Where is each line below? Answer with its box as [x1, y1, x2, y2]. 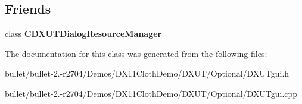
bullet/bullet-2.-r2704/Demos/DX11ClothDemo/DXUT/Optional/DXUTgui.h [5, 67, 289, 80]
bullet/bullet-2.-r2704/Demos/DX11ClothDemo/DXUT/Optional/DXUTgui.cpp [5, 87, 298, 99]
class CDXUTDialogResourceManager [5, 27, 162, 40]
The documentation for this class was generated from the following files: [5, 47, 267, 59]
